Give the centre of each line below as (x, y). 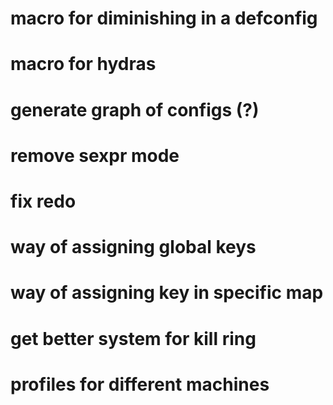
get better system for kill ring (133, 338)
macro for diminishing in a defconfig (164, 18)
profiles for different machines (140, 384)
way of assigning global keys (133, 247)
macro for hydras (83, 64)
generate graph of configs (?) (135, 109)
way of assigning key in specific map (167, 293)
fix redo (43, 201)
